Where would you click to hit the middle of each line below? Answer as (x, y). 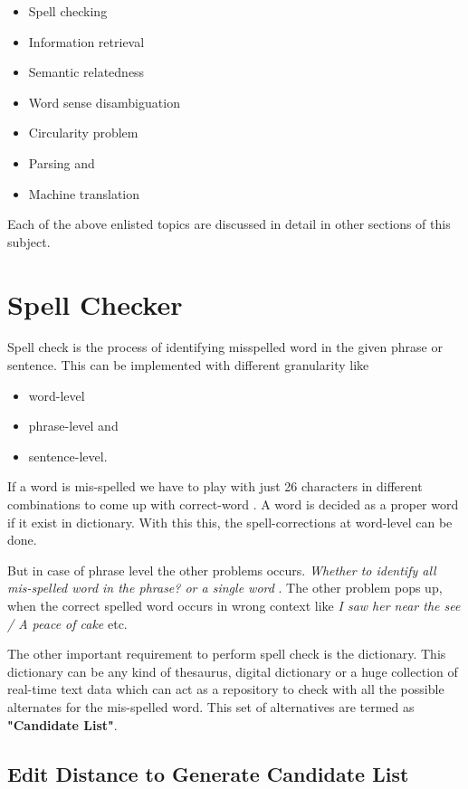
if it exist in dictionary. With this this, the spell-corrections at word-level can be (230, 522)
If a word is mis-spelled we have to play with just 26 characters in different (215, 486)
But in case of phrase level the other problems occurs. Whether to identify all (222, 570)
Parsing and (62, 162)
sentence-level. (68, 456)
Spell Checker (95, 304)
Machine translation (84, 193)
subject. (29, 241)
